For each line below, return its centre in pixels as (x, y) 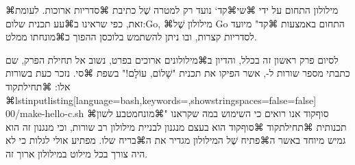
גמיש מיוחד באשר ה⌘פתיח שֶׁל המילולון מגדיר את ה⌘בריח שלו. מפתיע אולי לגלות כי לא (176, 140)
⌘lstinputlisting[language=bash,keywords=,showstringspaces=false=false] (161, 100)
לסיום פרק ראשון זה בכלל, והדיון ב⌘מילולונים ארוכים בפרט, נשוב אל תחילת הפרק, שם (172, 59)
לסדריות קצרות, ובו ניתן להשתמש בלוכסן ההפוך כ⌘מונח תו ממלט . (131, 37)
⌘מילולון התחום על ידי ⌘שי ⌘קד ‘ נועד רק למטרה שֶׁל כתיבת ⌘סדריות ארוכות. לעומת (172, 10)
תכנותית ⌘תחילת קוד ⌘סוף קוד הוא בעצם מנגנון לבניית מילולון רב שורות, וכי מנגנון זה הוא (176, 126)
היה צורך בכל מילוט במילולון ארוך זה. (77, 153)
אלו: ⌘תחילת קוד (38, 86)
